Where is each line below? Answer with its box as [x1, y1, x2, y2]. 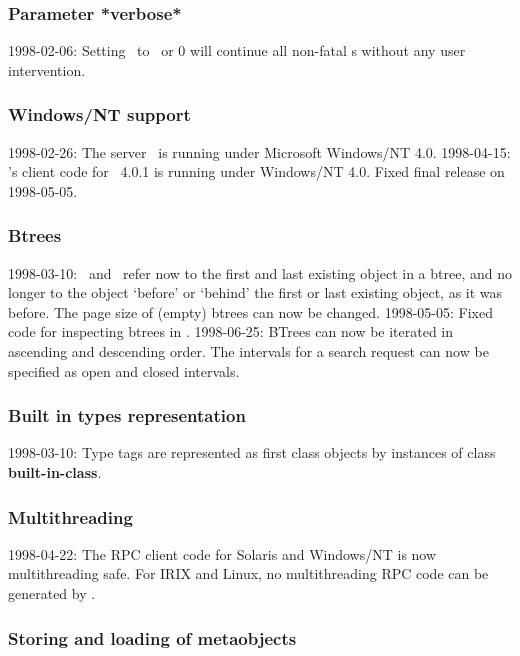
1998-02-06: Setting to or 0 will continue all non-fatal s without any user [8, 40, 466, 61]
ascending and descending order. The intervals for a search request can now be [8, 341, 489, 361]
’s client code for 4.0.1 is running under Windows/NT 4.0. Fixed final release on [8, 161, 505, 182]
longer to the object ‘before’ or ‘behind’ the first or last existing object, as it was [8, 282, 503, 303]
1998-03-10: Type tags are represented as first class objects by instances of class [8, 442, 496, 463]
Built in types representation [8, 403, 246, 428]
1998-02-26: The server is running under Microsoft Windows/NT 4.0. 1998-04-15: [8, 141, 511, 162]
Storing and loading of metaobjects [8, 625, 297, 650]
